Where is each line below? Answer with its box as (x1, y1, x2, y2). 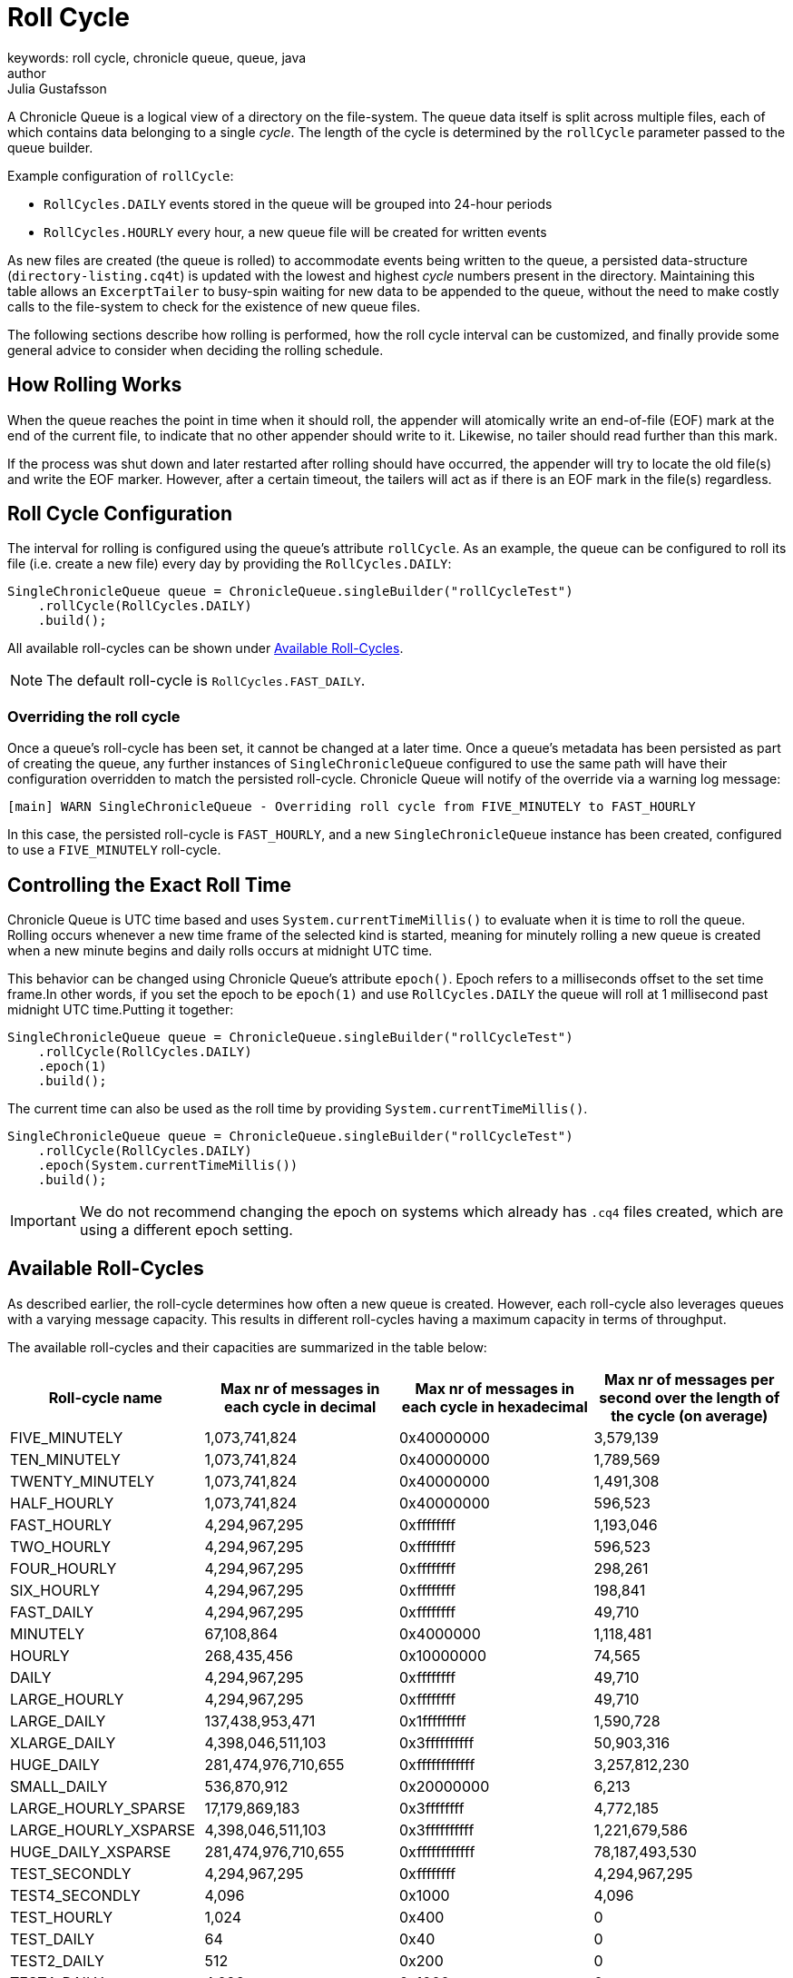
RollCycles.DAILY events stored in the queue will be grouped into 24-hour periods (44, 195, 553, 212)
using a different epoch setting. (79, 1221, 293, 1240)
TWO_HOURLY (10, 1537, 112, 1556)
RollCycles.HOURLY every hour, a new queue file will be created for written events (44, 223, 547, 240)
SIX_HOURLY (10, 1580, 101, 1599)
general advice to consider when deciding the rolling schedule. (7, 341, 384, 358)
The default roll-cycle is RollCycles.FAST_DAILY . (46, 671, 366, 690)
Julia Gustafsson (7, 80, 107, 96)
